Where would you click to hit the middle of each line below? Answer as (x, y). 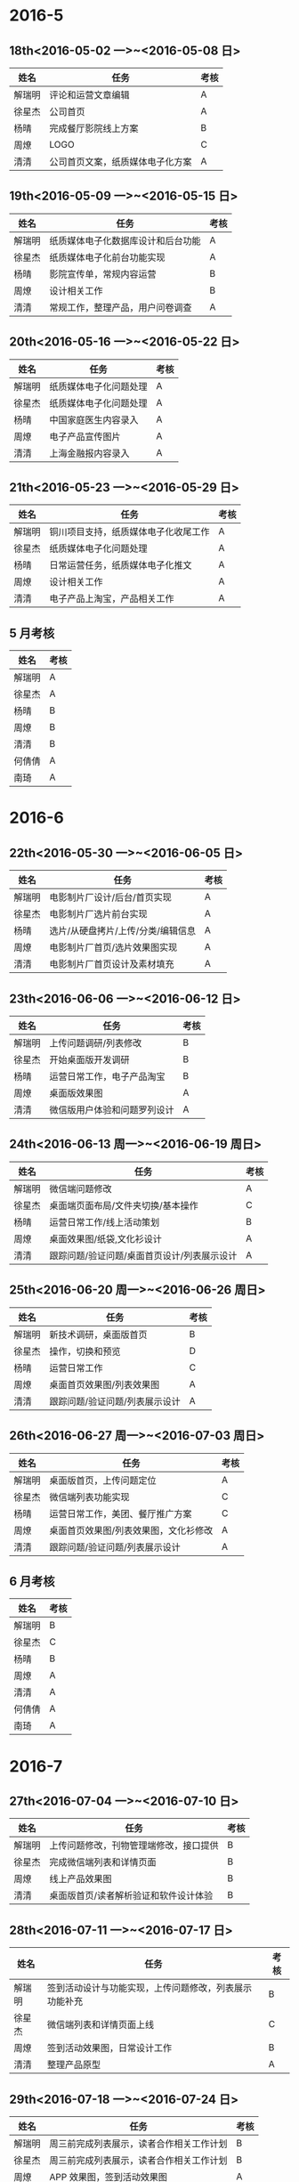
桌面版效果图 (77, 1093)
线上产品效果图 (81, 1879)
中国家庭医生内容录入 (94, 419)
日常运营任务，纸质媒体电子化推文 (121, 565)
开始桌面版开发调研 (90, 1060)
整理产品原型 (74, 2064)
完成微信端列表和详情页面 (103, 1862)
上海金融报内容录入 (90, 453)
